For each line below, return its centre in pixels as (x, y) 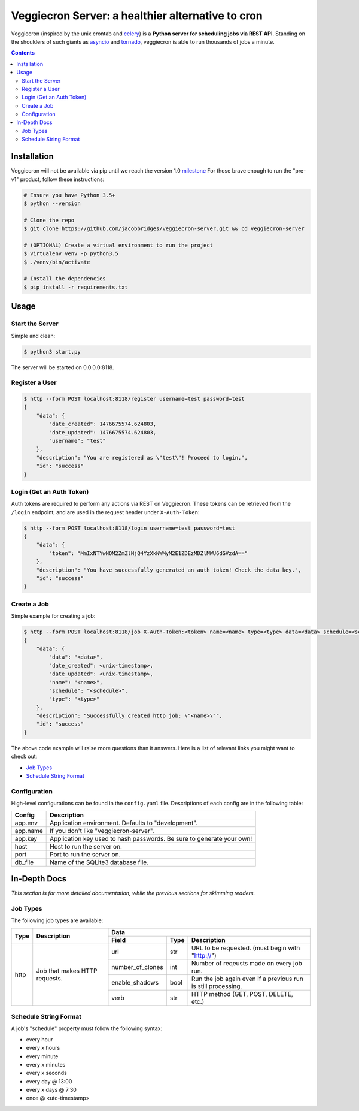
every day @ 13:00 (49, 1081)
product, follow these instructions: (62, 179)
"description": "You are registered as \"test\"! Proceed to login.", (142, 458)
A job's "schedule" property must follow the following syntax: (87, 1028)
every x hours (43, 1048)
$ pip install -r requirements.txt (76, 287)
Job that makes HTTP (67, 971)
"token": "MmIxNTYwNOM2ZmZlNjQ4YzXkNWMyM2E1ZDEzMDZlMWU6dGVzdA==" (148, 553)
